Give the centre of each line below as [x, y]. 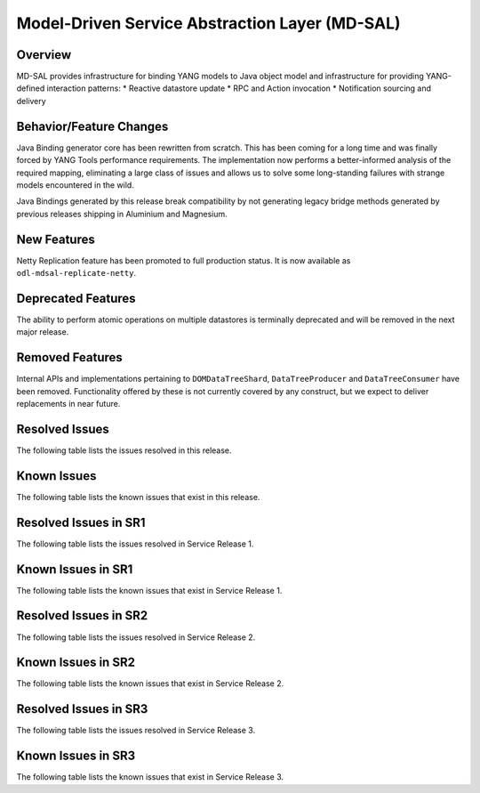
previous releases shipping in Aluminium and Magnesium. [122, 214]
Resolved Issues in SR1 [81, 522]
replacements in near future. [68, 403]
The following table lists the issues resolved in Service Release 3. [136, 731]
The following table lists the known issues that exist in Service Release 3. [150, 777]
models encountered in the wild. [76, 185]
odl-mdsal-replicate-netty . [76, 273]
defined [31, 88]
